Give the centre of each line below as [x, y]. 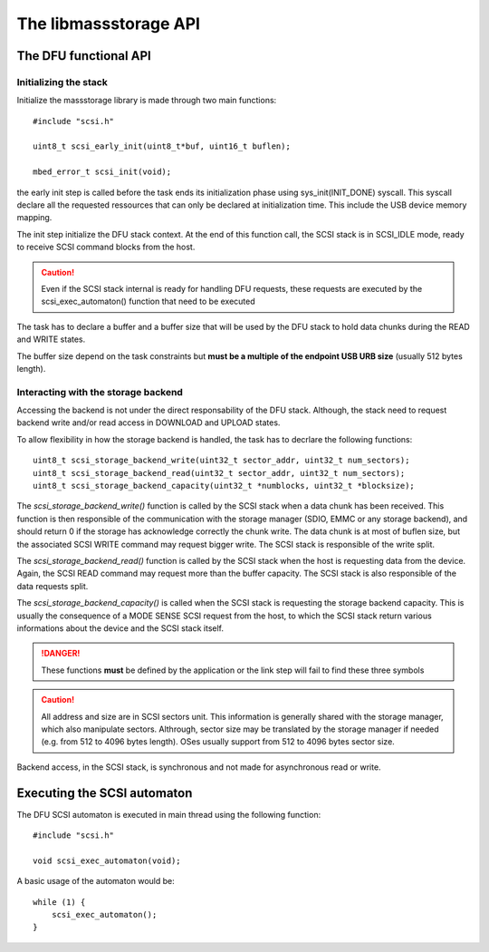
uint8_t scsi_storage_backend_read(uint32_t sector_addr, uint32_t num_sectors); [219, 473]
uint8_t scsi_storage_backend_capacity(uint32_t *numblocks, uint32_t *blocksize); [224, 486]
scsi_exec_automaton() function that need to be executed [148, 301]
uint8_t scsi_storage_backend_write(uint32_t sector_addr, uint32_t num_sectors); [221, 461]
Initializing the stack [62, 82]
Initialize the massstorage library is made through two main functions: [147, 101]
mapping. [34, 218]
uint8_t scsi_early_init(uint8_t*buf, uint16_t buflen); [162, 146]
